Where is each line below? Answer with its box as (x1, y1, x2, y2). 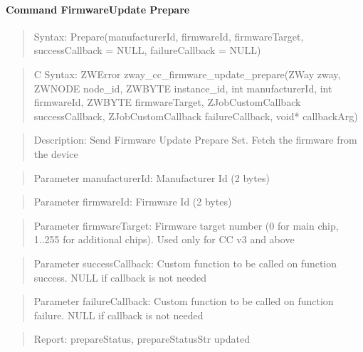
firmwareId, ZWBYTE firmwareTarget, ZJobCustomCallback (33, 95, 301, 110)
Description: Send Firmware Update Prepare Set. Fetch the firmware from (33, 132, 357, 147)
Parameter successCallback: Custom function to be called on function (33, 255, 337, 270)
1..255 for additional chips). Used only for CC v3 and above (33, 232, 295, 247)
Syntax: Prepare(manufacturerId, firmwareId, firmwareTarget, (33, 28, 304, 43)
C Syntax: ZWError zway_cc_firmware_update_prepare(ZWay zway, (33, 66, 341, 81)
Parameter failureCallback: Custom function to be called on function (33, 294, 334, 309)
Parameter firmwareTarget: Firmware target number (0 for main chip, (33, 218, 339, 233)
